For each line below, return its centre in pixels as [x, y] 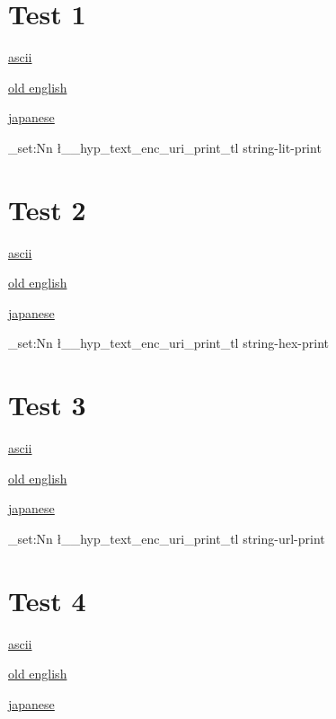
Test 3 [47, 405]
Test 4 [47, 600]
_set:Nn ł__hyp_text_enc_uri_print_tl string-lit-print [165, 147]
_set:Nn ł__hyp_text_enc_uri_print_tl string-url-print [167, 538]
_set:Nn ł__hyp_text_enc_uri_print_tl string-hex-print [169, 343]
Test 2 [47, 209]
